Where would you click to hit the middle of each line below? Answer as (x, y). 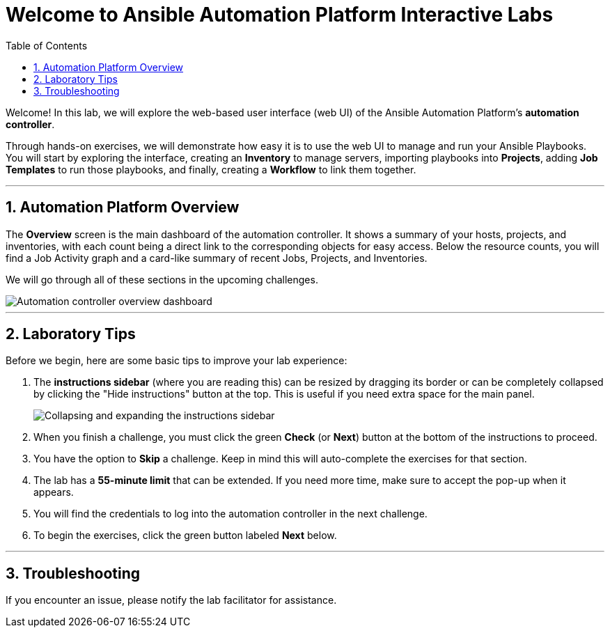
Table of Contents (47, 45)
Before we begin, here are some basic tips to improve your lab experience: (177, 361)
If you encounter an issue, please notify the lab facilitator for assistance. (171, 600)
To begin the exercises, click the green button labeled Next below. (185, 536)
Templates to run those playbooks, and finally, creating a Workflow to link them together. (211, 169)
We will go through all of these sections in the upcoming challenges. (162, 279)
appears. (54, 492)
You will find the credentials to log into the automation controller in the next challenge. (230, 514)
